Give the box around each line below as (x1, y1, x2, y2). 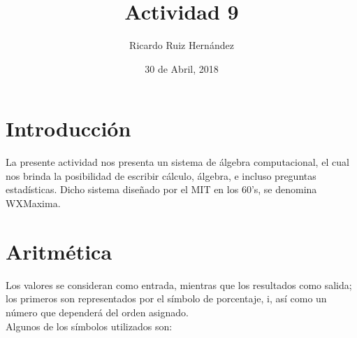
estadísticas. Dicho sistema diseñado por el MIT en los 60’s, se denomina (6, 182, 317, 197)
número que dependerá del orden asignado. (6, 304, 189, 319)
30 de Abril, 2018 (145, 61, 219, 76)
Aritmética (6, 237, 112, 265)
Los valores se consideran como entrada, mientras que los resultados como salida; (6, 277, 352, 292)
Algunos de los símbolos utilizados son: (6, 318, 173, 333)
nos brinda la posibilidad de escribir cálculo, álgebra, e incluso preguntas (6, 168, 316, 183)
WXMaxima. (6, 196, 61, 211)
